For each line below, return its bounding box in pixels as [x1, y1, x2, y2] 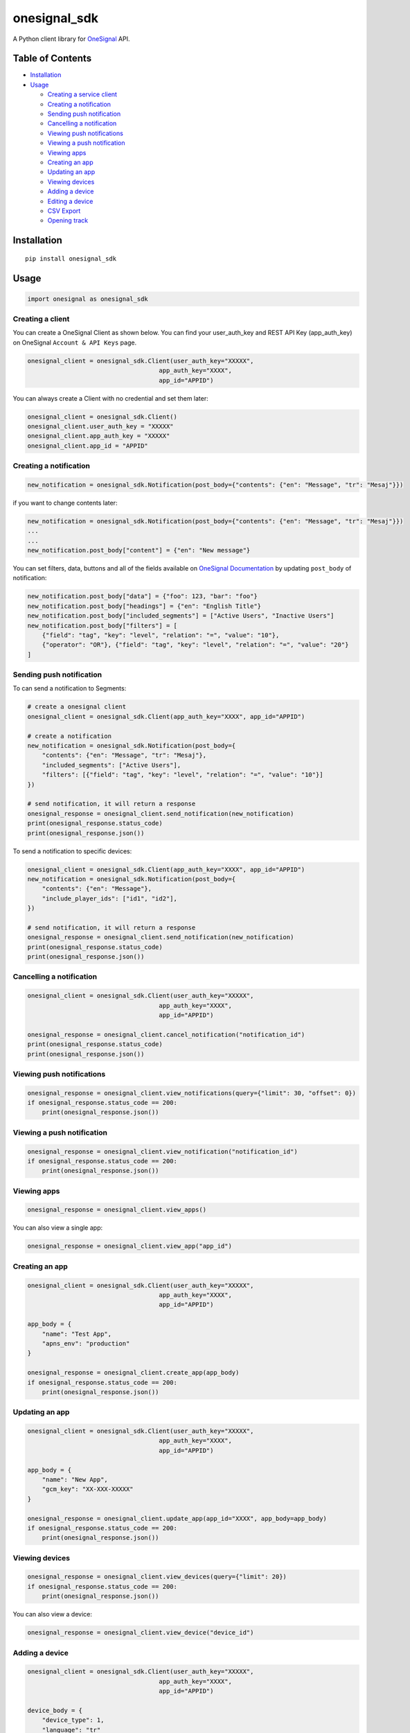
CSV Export [47, 207, 81, 215]
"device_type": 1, [42, 1716, 105, 1724]
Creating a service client [47, 90, 118, 98]
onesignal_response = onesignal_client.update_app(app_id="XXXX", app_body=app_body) [27, 1515, 327, 1522]
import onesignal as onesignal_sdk [27, 295, 148, 303]
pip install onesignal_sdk [25, 254, 117, 263]
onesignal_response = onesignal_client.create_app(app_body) [27, 1369, 240, 1377]
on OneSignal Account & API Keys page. [12, 338, 137, 347]
